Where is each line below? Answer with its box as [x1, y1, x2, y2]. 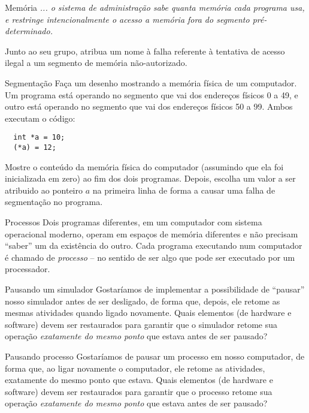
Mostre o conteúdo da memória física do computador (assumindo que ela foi [5, 160, 284, 173]
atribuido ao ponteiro [5, 183, 83, 196]
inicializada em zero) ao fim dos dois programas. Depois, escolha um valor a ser [5, 172, 296, 185]
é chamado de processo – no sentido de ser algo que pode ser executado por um [5, 251, 295, 263]
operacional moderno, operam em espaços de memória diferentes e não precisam [5, 227, 298, 240]
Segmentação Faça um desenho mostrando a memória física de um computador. [5, 76, 297, 89]
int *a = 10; [13, 133, 65, 142]
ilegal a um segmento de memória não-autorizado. [5, 56, 187, 69]
